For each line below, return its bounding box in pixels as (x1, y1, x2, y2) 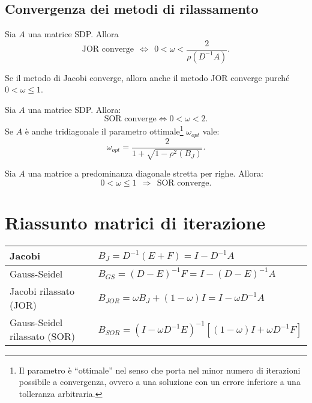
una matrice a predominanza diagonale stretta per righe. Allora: (28, 167, 263, 180)
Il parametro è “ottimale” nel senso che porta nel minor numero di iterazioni (19, 363, 301, 376)
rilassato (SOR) (10, 329, 75, 343)
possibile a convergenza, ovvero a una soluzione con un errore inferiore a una (19, 375, 301, 388)
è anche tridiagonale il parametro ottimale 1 (25, 123, 184, 138)
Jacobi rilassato (10, 283, 75, 298)
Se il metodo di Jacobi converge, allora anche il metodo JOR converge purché (5, 71, 290, 83)
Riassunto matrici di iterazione (5, 210, 266, 234)
